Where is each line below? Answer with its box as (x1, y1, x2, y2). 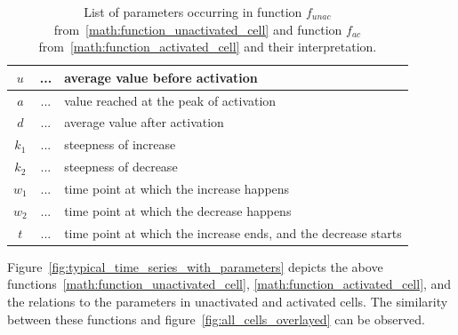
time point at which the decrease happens (64, 201, 292, 219)
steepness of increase (64, 135, 176, 154)
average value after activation (64, 113, 224, 132)
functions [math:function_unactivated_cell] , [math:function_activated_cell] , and (7, 275, 452, 293)
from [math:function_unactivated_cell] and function (53, 20, 342, 38)
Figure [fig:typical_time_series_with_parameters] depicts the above (7, 257, 383, 275)
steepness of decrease (64, 157, 178, 176)
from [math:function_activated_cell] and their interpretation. (38, 37, 377, 56)
